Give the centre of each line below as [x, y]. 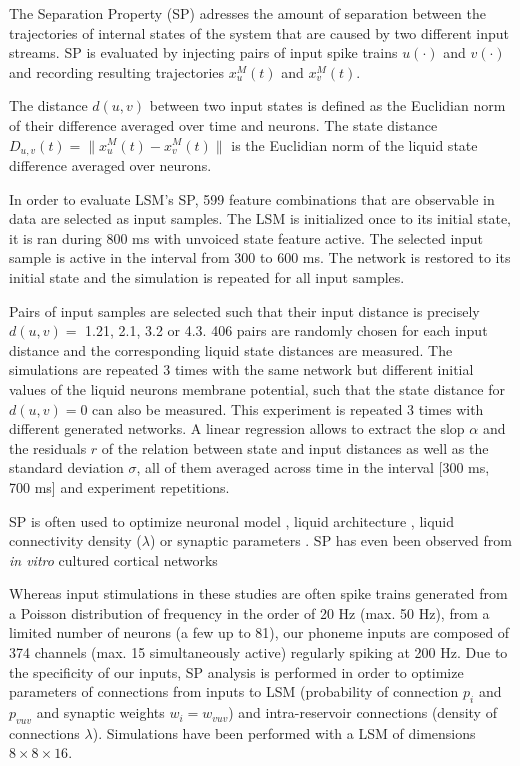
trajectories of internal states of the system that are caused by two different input [259, 32]
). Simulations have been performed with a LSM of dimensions [284, 732]
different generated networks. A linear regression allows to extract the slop [237, 428]
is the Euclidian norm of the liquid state [354, 144]
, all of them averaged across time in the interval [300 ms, [313, 467]
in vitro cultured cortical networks [113, 559]
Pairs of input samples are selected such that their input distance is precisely [244, 310]
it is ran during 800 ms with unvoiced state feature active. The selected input [246, 237]
